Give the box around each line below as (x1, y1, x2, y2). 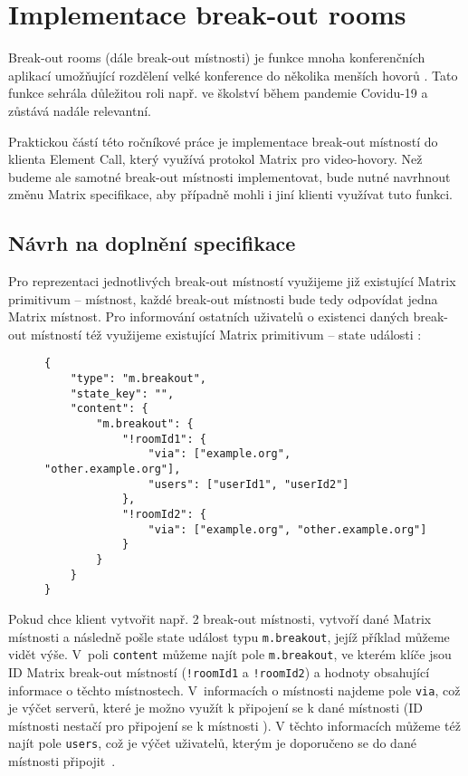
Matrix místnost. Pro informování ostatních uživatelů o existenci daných (8, 307, 409, 326)
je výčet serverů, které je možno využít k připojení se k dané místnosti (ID (8, 698, 423, 717)
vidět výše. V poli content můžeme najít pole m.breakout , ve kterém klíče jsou (8, 645, 452, 664)
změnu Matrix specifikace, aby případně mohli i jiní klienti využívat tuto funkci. (8, 185, 453, 204)
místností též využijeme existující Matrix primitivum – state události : (30, 324, 422, 343)
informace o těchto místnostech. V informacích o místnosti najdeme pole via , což (8, 680, 461, 699)
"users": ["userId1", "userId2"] (148, 477, 349, 491)
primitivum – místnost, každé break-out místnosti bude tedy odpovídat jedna (8, 289, 438, 308)
